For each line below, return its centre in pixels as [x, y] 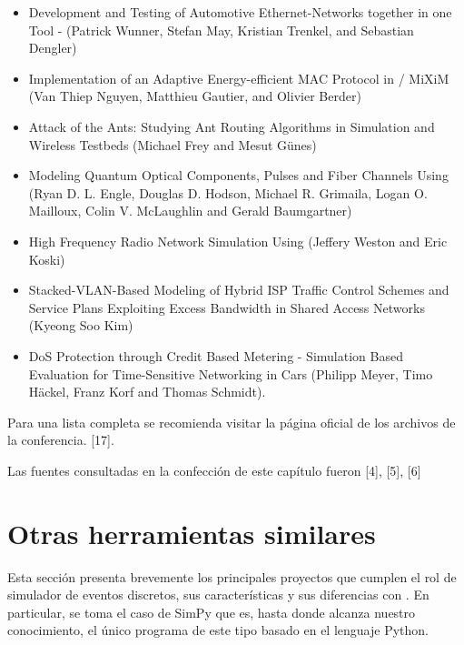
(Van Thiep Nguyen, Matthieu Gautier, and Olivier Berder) [195, 96]
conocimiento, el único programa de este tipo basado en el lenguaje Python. [218, 630]
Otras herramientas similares [192, 533]
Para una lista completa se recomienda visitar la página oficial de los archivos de [232, 422]
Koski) [47, 259]
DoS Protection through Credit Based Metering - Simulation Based [216, 355]
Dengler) [53, 48]
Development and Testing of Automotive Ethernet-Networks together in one [240, 12]
